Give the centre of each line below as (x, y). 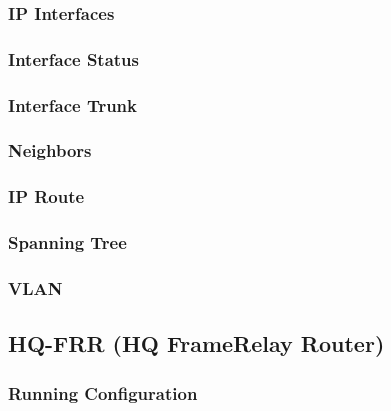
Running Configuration (103, 392)
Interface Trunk (72, 104)
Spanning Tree (67, 242)
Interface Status (73, 58)
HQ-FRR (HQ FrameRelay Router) (196, 343)
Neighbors (50, 150)
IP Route (46, 196)
